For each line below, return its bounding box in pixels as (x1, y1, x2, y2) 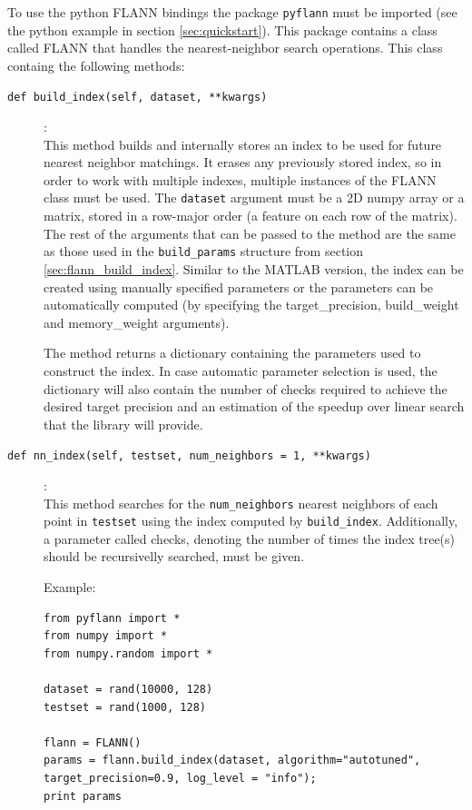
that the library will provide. (44, 414, 203, 433)
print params (44, 789, 122, 803)
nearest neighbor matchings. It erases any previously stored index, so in (44, 153, 442, 172)
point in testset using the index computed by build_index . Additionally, (44, 511, 458, 530)
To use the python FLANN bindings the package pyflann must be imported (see (7, 3, 457, 21)
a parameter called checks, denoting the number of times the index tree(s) (44, 528, 456, 548)
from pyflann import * (44, 611, 181, 625)
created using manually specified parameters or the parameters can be (44, 277, 434, 296)
